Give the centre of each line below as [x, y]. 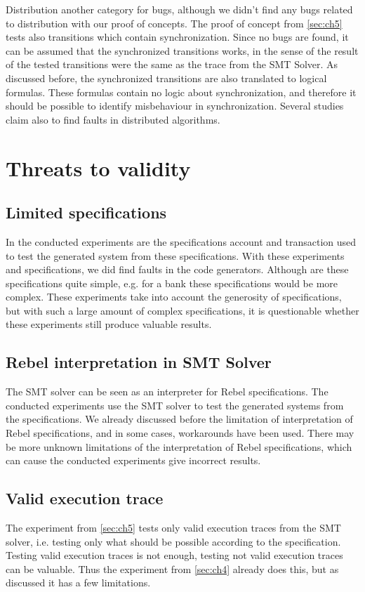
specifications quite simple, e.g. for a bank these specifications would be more [172, 283]
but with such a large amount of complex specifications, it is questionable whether [182, 310]
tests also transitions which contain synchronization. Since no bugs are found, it [177, 37]
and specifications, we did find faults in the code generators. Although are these [177, 269]
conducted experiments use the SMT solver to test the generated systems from [175, 405]
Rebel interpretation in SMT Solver [139, 362]
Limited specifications [86, 212]
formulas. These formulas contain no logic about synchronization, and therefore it [181, 92]
